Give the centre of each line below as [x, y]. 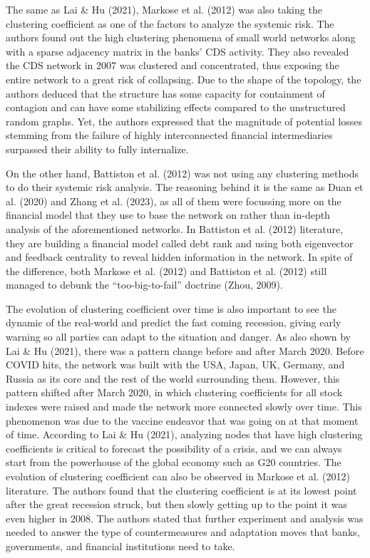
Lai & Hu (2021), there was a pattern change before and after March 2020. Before [185, 350]
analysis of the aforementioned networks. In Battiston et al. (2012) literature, [175, 228]
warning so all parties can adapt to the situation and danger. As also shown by [178, 337]
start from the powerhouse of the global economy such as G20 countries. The [174, 462]
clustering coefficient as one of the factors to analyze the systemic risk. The [170, 23]
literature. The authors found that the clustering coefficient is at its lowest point [181, 490]
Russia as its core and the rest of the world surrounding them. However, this [173, 378]
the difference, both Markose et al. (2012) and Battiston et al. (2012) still [166, 270]
